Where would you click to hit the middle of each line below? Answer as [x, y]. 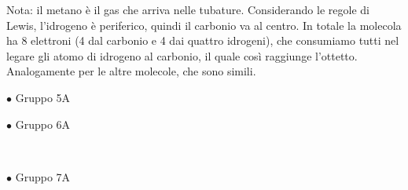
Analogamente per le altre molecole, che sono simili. [131, 71]
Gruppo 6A [43, 124]
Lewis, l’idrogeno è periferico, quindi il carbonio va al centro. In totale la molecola [204, 25]
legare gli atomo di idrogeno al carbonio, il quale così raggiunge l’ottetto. [182, 55]
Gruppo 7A [43, 176]
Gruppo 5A [43, 97]
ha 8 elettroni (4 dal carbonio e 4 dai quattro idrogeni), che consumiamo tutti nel [203, 40]
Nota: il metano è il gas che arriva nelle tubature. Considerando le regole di [188, 9]
